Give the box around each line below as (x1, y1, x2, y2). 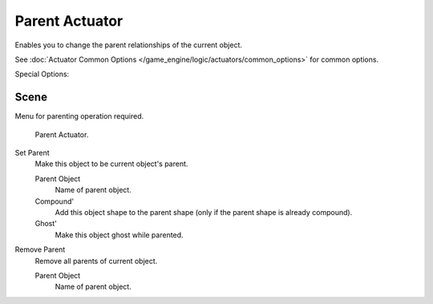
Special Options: (14, 69, 70, 79)
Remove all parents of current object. (34, 256, 158, 265)
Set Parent (14, 148, 50, 158)
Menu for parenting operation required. (14, 111, 144, 121)
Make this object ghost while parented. (55, 229, 184, 240)
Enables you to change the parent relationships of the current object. (14, 40, 242, 50)
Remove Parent (14, 245, 66, 254)
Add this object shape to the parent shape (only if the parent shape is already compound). (55, 207, 353, 217)
